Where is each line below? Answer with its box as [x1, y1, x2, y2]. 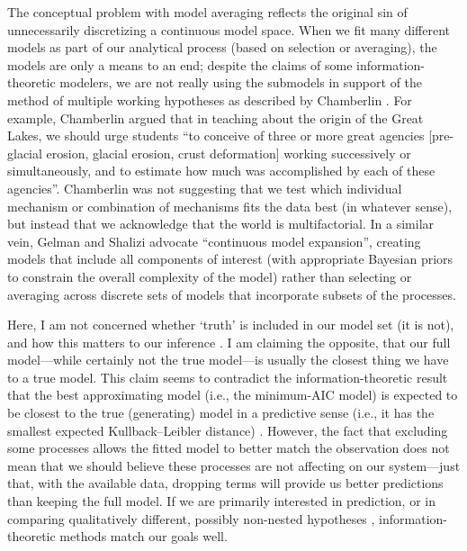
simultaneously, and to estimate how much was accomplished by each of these [7, 161, 436, 180]
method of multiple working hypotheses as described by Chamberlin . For [7, 90, 412, 109]
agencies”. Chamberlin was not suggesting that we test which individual [7, 178, 402, 197]
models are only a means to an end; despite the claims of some [7, 55, 353, 74]
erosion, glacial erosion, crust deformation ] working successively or [46, 143, 411, 162]
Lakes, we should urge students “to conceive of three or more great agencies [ [7, 126, 433, 145]
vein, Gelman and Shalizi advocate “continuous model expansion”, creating [7, 231, 421, 250]
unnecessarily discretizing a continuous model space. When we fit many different [7, 20, 451, 39]
